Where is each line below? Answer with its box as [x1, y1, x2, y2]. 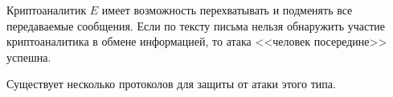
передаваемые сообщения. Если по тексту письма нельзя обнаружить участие [6, 17, 386, 34]
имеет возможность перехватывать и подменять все [101, 2, 353, 18]
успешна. [6, 48, 51, 65]
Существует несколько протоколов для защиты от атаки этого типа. [6, 75, 336, 92]
